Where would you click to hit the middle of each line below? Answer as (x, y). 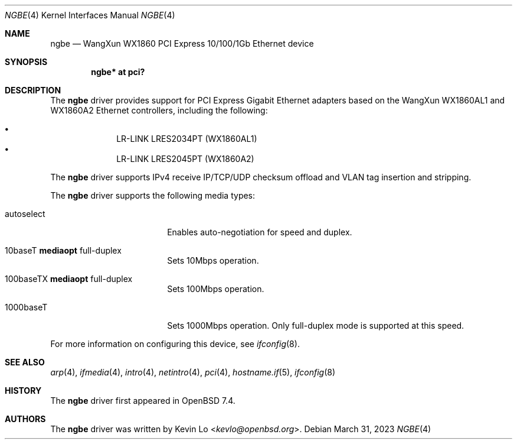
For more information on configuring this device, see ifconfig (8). (175, 344)
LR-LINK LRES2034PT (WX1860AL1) (187, 139)
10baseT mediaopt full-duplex (63, 250)
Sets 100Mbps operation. (216, 289)
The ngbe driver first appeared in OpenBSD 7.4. (143, 401)
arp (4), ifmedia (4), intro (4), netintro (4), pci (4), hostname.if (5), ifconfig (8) (193, 372)
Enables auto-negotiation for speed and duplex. (260, 232)
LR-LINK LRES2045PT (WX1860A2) (185, 159)
